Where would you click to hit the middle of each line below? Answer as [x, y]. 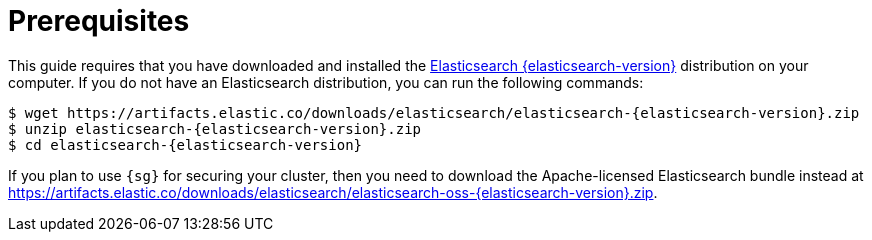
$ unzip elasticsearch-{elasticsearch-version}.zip [215, 128]
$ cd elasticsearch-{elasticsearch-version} [185, 144]
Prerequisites [99, 21]
